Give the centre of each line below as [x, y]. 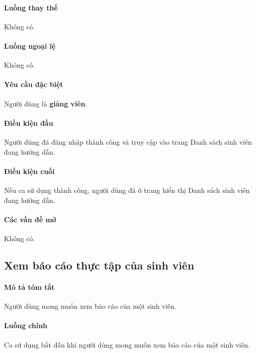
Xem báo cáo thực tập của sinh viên [99, 265]
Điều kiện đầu [29, 123]
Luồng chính [26, 325]
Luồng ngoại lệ [30, 45]
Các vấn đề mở [30, 219]
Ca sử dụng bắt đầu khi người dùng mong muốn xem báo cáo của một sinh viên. [127, 344]
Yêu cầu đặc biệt [34, 84]
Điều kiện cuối [29, 171]
